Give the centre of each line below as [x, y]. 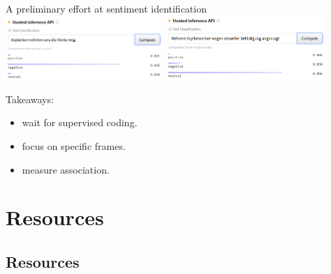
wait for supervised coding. [80, 122]
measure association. [66, 169]
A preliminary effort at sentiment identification [106, 8]
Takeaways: [30, 99]
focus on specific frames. [74, 145]
